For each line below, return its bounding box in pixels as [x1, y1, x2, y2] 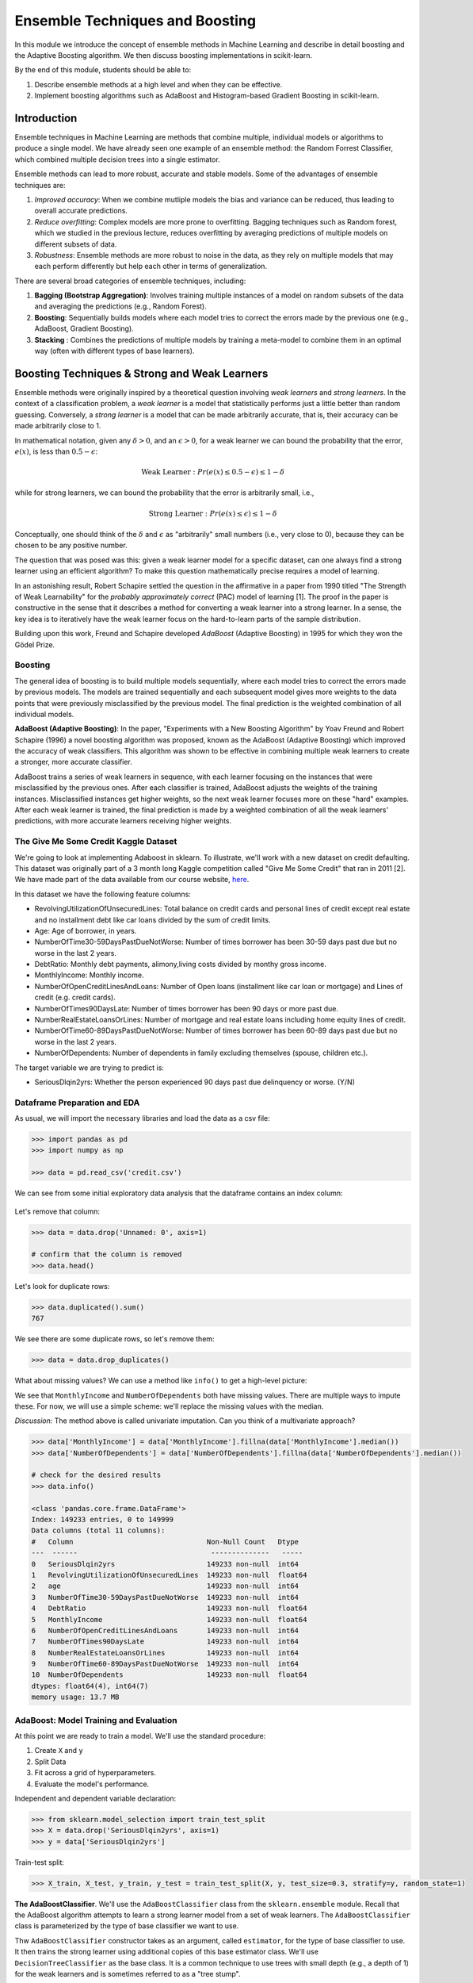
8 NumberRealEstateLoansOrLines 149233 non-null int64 [31, 1648, 299, 1657]
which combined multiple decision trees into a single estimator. [14, 155, 221, 164]
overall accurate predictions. [34, 206, 128, 216]
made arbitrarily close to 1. [14, 421, 101, 431]
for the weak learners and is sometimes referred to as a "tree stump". [14, 1970, 241, 1978]
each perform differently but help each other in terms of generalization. [34, 262, 268, 271]
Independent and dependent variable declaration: [14, 1793, 177, 1803]
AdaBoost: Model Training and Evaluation [14, 1714, 177, 1725]
